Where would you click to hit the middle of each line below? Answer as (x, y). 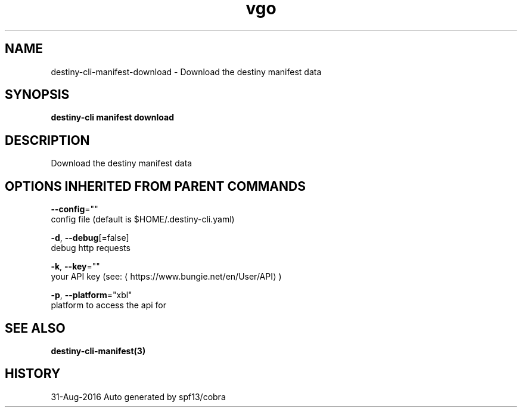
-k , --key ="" (75, 267)
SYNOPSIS (37, 95)
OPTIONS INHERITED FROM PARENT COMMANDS (155, 186)
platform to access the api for (108, 305)
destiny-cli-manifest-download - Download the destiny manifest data (186, 72)
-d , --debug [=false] (90, 238)
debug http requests (91, 248)
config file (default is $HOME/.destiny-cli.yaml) (143, 219)
